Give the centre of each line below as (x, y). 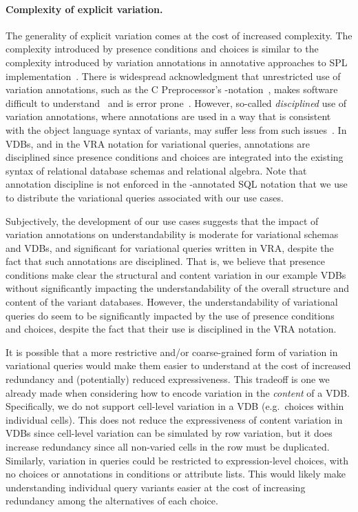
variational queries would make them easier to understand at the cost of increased (178, 365)
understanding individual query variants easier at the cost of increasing (156, 487)
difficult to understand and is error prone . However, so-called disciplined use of (176, 102)
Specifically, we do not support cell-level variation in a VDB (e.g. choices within (175, 406)
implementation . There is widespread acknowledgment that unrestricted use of (173, 76)
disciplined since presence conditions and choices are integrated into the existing (175, 157)
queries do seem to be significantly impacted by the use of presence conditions (170, 315)
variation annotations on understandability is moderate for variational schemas (172, 234)
